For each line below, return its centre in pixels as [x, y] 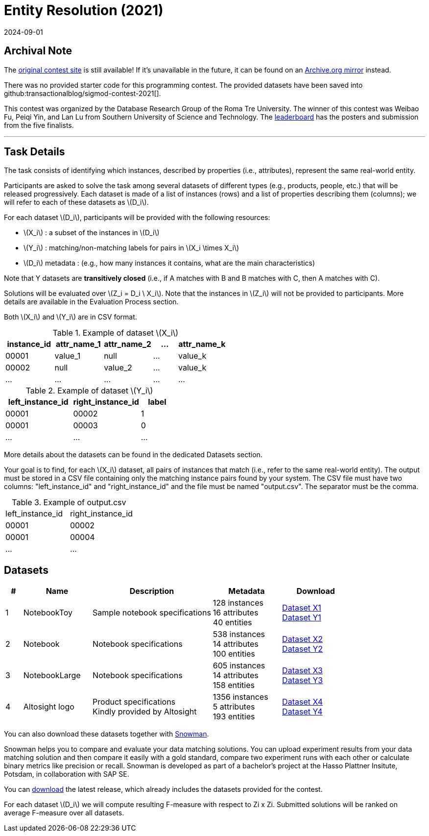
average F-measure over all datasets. [64, 813]
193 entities [234, 717]
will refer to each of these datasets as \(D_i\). [76, 202]
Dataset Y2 [303, 649]
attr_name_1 [78, 344]
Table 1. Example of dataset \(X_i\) [116, 333]
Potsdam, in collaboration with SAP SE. [67, 774]
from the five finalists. [39, 125]
